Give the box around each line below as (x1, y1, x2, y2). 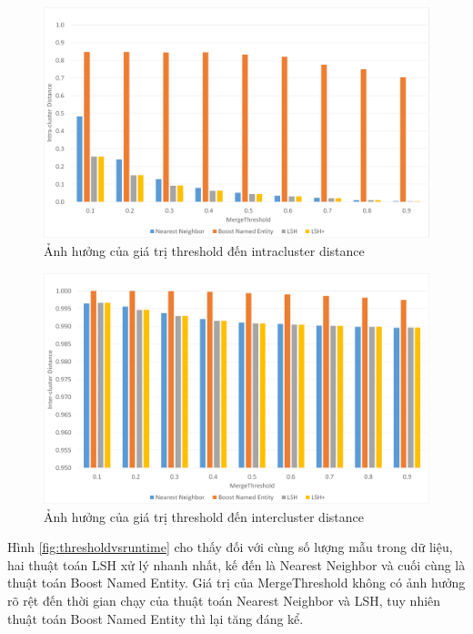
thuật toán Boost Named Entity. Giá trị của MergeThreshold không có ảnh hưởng (7, 573, 466, 592)
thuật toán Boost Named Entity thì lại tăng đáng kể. (7, 608, 304, 628)
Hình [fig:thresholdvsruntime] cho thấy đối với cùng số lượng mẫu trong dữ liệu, (7, 537, 453, 557)
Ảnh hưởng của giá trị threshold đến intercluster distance (44, 506, 364, 526)
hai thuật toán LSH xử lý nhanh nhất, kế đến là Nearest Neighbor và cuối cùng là (7, 555, 466, 574)
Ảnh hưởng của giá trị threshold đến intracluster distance (44, 241, 365, 260)
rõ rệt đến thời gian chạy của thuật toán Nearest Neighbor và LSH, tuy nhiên (7, 590, 441, 609)
